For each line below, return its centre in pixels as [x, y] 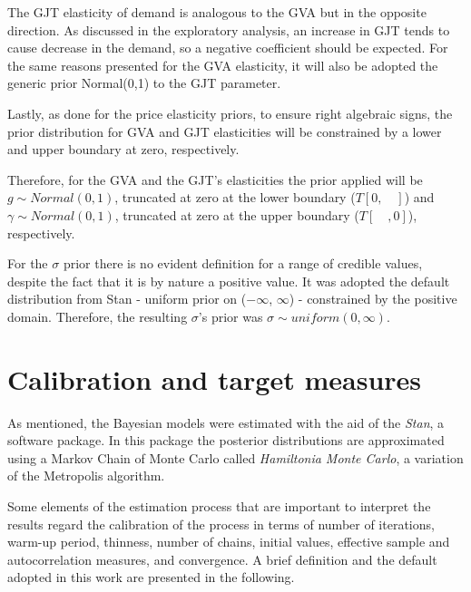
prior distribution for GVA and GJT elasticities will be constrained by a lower [225, 131]
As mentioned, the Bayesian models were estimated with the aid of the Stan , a [226, 422]
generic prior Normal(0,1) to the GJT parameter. [144, 83]
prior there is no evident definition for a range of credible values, [243, 263]
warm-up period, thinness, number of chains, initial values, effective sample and [229, 542]
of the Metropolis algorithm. [86, 476]
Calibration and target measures [215, 378]
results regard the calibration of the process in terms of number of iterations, [221, 524]
